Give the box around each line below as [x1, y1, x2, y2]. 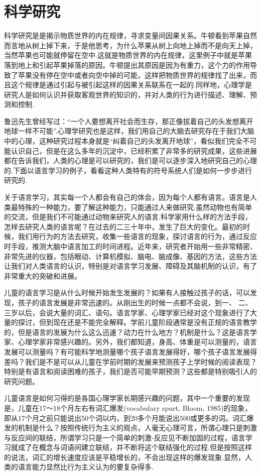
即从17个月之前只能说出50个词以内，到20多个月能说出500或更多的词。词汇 [4, 412, 246, 423]
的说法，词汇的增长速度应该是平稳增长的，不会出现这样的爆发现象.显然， [4, 451, 245, 462]
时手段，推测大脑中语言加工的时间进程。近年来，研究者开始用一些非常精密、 [4, 241, 257, 251]
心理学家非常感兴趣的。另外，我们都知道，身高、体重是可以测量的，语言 [18, 336, 257, 347]
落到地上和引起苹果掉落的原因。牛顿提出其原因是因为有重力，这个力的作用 [4, 59, 250, 70]
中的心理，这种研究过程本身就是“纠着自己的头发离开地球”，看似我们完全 [4, 136, 243, 146]
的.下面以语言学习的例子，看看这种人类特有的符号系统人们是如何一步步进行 [4, 165, 252, 175]
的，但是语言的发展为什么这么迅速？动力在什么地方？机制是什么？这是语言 [4, 326, 250, 337]
